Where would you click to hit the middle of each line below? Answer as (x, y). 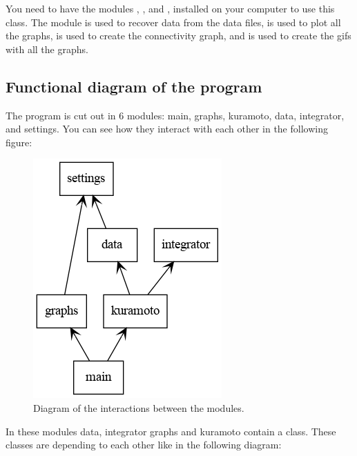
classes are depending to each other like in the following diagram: (144, 445)
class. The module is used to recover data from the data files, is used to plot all (173, 22)
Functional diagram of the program (134, 86)
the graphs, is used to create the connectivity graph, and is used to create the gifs (178, 36)
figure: (19, 142)
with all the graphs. (47, 49)
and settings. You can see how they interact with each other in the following (167, 129)
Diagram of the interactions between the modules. (139, 407)
